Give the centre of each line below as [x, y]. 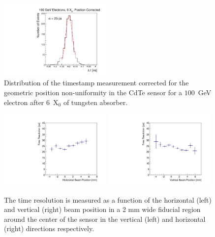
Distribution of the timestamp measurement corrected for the [96, 83]
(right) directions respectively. [49, 228]
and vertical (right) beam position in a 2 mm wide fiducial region [102, 209]
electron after [24, 102]
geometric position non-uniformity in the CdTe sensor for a [93, 92]
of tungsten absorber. [95, 102]
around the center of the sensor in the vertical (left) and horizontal [105, 219]
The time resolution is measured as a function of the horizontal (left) [108, 199]
